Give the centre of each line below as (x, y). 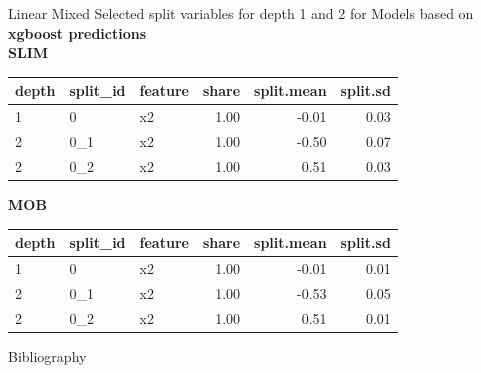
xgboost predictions (77, 32)
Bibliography (47, 355)
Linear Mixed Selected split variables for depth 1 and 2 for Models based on (241, 13)
